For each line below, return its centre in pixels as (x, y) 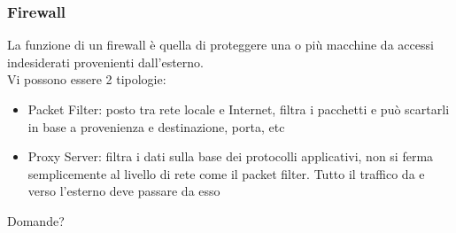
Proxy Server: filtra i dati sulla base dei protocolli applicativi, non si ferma (231, 156)
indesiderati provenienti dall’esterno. (105, 62)
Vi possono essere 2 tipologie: (87, 79)
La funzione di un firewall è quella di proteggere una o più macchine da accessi (220, 45)
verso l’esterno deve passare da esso (124, 191)
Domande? (36, 220)
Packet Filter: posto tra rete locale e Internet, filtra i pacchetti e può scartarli (239, 109)
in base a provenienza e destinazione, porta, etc (156, 126)
